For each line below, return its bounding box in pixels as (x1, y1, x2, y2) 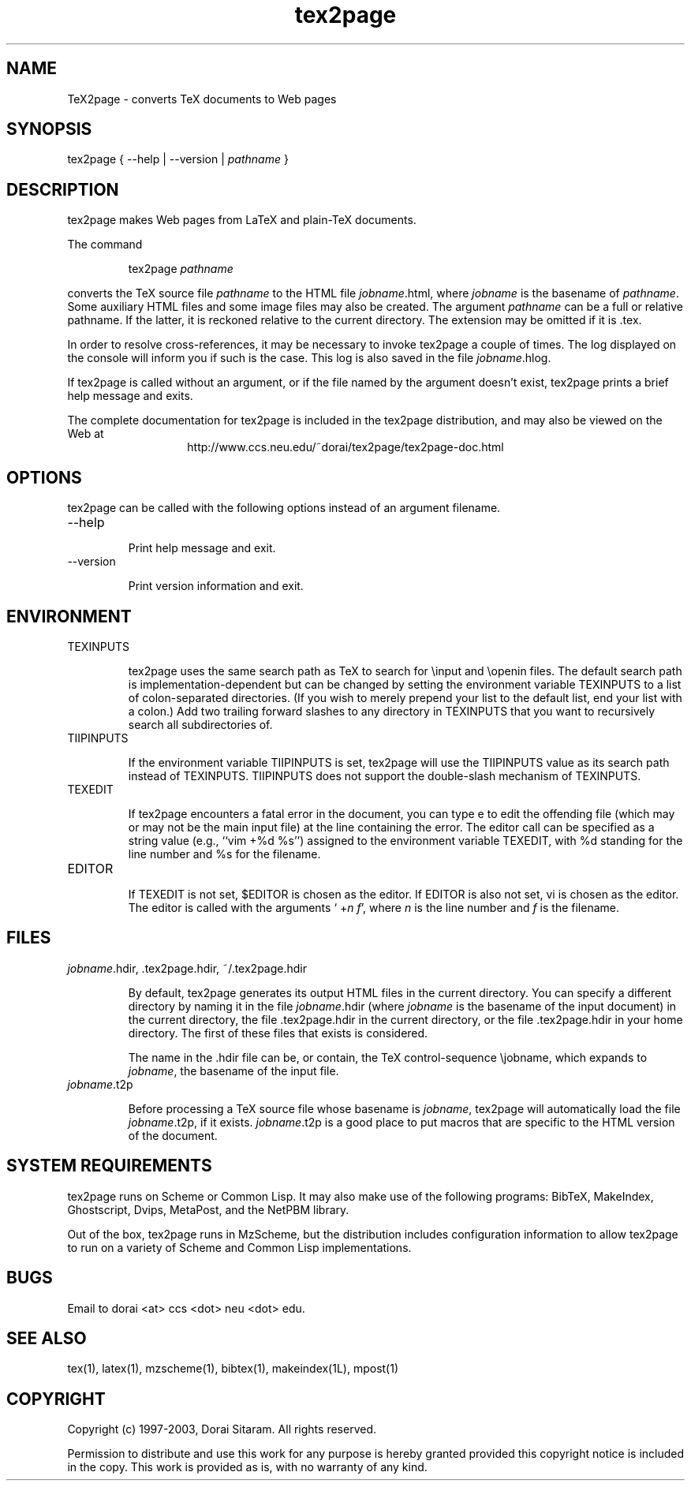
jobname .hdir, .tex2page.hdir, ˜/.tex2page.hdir (67, 961, 308, 975)
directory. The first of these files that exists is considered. (128, 1026, 428, 1040)
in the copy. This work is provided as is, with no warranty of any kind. (67, 1460, 428, 1474)
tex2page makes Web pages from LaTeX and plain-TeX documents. (67, 213, 416, 227)
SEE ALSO (6, 1328, 87, 1348)
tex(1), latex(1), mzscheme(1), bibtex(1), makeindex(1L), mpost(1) (67, 1362, 399, 1376)
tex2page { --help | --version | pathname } (67, 152, 289, 166)
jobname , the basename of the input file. (128, 1063, 339, 1078)
